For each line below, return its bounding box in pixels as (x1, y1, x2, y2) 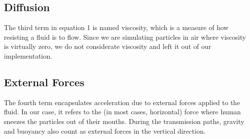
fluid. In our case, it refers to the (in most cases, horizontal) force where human (4, 107, 241, 117)
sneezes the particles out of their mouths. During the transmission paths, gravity (4, 116, 245, 126)
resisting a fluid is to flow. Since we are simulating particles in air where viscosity (4, 31, 246, 42)
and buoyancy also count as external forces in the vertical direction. (4, 125, 206, 136)
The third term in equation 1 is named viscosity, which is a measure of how (4, 22, 229, 32)
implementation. (4, 50, 53, 61)
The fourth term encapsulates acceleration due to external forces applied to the (4, 97, 240, 107)
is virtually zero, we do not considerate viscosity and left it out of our (4, 41, 211, 51)
